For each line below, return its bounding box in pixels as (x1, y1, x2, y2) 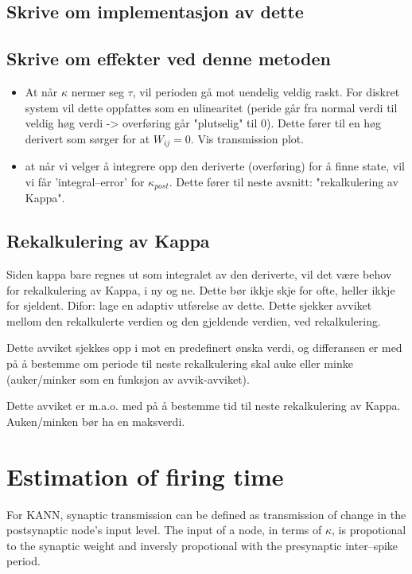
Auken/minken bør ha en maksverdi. (6, 412, 185, 429)
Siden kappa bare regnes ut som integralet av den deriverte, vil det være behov (6, 266, 392, 283)
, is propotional (332, 521, 406, 538)
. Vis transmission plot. (190, 130, 305, 146)
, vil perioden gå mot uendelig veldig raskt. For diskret (132, 83, 400, 100)
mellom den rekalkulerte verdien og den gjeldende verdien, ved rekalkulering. (6, 312, 381, 329)
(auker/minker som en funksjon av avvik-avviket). (6, 370, 250, 387)
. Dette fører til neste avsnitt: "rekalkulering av (169, 173, 398, 189)
